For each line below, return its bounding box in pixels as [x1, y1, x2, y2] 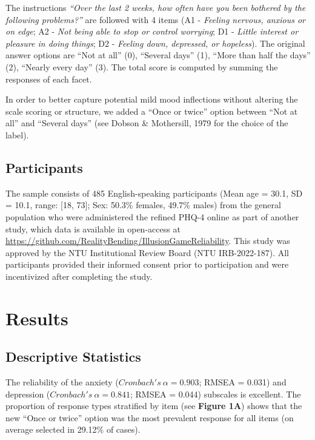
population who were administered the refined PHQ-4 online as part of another [5, 210, 299, 223]
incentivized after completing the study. [5, 269, 153, 282]
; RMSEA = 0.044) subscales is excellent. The [130, 387, 301, 400]
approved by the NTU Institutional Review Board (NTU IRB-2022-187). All [5, 246, 289, 259]
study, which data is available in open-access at [5, 222, 181, 235]
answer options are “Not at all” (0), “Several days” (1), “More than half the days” [5, 49, 311, 61]
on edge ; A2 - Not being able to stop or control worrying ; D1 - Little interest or [5, 25, 299, 38]
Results [5, 305, 68, 330]
